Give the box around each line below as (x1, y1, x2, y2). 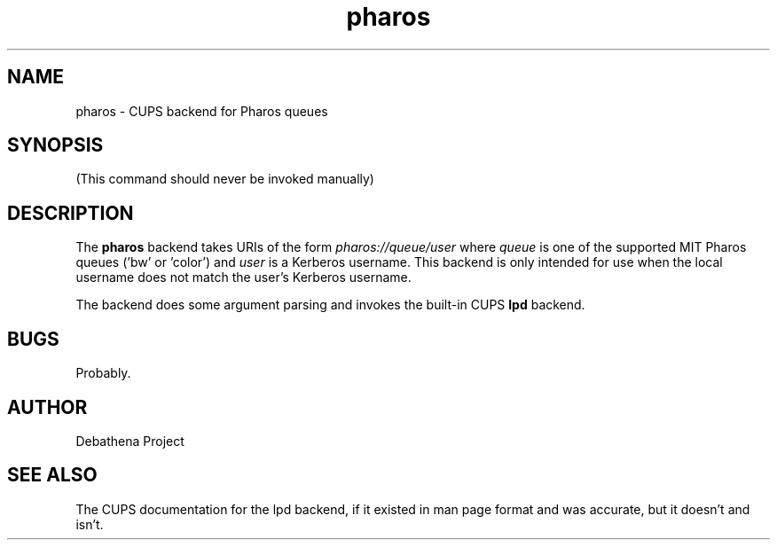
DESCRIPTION (7, 201, 134, 224)
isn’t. (75, 516, 104, 532)
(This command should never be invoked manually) (75, 171, 374, 187)
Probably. (75, 365, 131, 381)
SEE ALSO (7, 464, 98, 487)
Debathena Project (75, 433, 184, 449)
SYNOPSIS (7, 134, 104, 157)
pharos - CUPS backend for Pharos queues (75, 103, 328, 119)
